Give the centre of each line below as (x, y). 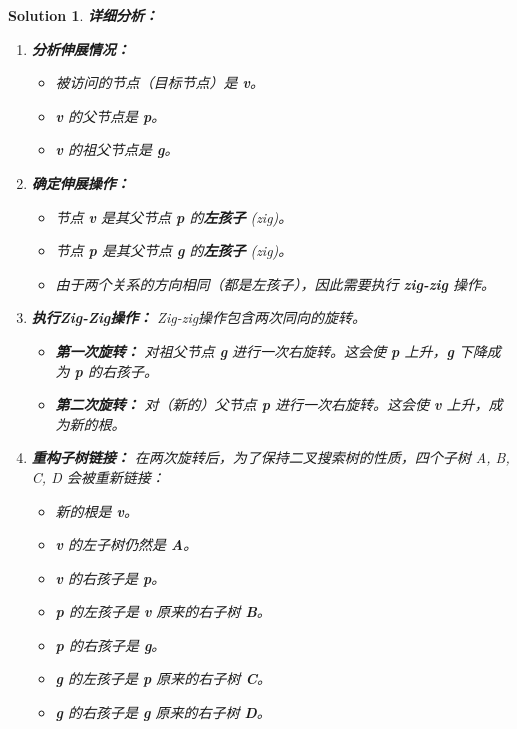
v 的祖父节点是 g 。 (117, 149)
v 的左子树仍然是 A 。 (126, 544)
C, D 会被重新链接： (98, 476)
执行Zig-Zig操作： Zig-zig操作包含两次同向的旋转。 (199, 317)
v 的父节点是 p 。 (110, 115)
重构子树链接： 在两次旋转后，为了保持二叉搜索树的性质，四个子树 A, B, (270, 457)
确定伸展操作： (80, 182)
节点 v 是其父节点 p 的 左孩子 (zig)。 (174, 216)
